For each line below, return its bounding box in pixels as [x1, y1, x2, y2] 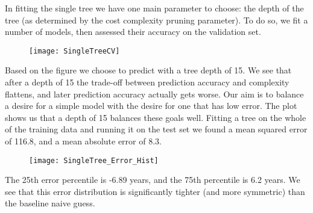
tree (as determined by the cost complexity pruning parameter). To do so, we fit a [5, 13, 308, 26]
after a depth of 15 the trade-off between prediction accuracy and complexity [5, 76, 289, 88]
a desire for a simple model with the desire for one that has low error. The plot [5, 99, 297, 112]
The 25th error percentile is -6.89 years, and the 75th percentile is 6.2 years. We [5, 173, 300, 186]
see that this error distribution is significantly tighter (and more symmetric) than [5, 185, 305, 197]
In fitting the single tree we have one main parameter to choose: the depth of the [5, 2, 304, 14]
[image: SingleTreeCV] [29, 46, 120, 55]
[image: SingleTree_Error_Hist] [29, 156, 159, 165]
